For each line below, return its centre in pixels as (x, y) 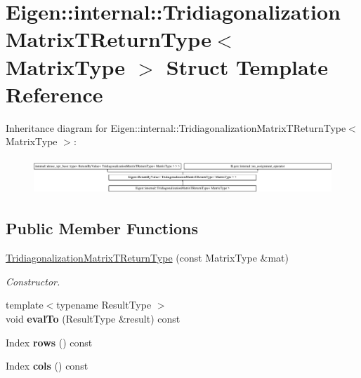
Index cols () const (47, 366)
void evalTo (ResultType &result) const (93, 318)
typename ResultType (104, 305)
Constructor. (33, 281)
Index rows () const (49, 342)
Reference (54, 94)
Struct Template (247, 66)
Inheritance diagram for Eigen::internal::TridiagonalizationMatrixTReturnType (176, 127)
